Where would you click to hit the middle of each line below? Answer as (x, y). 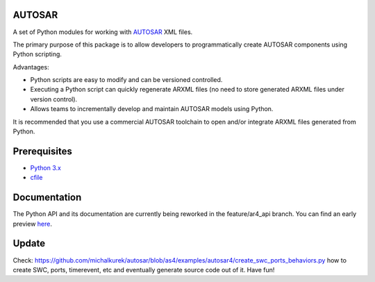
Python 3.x (46, 167)
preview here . (32, 224)
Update (29, 243)
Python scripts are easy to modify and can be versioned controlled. (126, 80)
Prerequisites (42, 151)
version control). (54, 99)
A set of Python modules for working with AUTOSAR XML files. (103, 32)
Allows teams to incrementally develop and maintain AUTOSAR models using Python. (152, 109)
